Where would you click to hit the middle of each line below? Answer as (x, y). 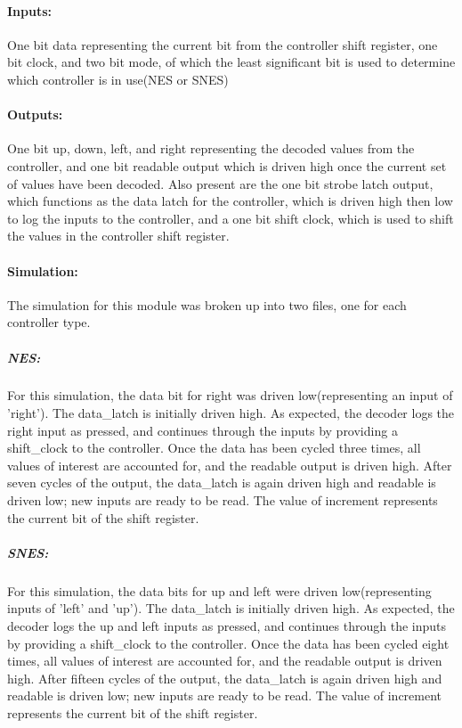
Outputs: (35, 115)
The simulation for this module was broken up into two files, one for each (207, 304)
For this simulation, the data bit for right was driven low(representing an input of (230, 395)
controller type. (49, 322)
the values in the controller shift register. (118, 236)
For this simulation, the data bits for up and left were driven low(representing (219, 590)
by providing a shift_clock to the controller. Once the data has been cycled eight (228, 643)
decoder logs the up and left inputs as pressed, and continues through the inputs (227, 625)
